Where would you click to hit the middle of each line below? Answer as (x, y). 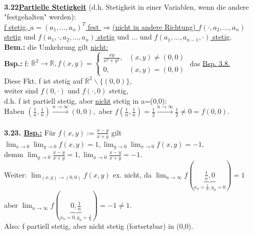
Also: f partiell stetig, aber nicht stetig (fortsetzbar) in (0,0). (99, 226)
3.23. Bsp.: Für (30, 132)
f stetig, (16, 26)
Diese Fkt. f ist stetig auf (43, 80)
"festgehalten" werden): (40, 17)
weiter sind (21, 91)
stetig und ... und (125, 37)
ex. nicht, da (132, 174)
